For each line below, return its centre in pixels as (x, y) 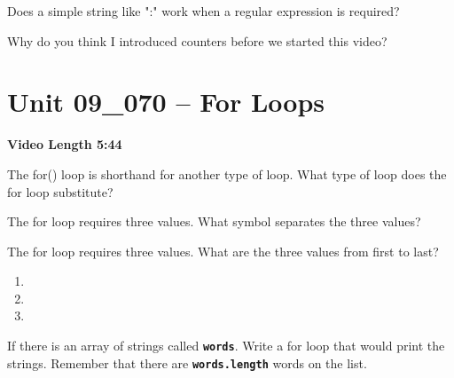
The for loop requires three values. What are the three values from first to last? (223, 251)
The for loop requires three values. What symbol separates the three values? (214, 221)
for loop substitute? (60, 191)
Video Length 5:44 (65, 144)
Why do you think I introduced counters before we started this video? (197, 40)
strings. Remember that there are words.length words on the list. (187, 362)
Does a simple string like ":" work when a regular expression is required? (204, 11)
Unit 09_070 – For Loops (166, 102)
